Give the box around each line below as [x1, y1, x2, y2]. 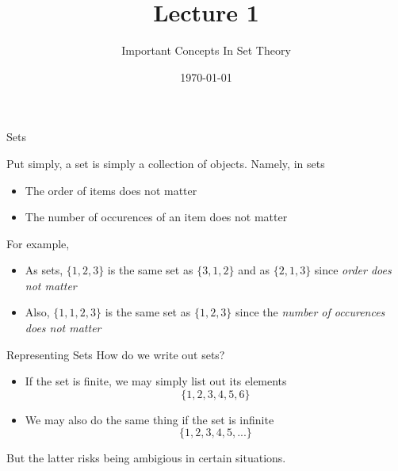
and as [238, 262, 270, 278]
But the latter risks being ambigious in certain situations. [6, 450, 286, 466]
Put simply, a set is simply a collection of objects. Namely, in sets [6, 155, 325, 171]
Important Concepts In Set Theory [121, 42, 291, 59]
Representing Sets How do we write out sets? [6, 346, 225, 362]
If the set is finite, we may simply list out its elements [25, 373, 287, 389]
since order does [314, 262, 392, 278]
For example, [6, 235, 70, 251]
